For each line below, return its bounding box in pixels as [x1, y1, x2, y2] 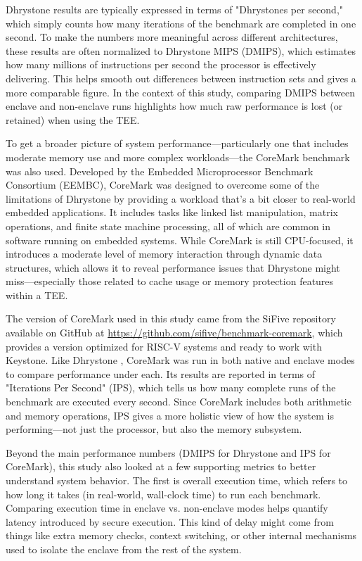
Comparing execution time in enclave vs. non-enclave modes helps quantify [6, 500, 328, 515]
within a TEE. [6, 287, 68, 302]
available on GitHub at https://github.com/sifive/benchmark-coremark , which [6, 325, 343, 340]
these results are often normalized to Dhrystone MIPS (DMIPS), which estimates [6, 43, 356, 58]
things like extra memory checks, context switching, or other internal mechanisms [6, 528, 357, 543]
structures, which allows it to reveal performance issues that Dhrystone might [6, 260, 340, 275]
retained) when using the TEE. [6, 112, 140, 127]
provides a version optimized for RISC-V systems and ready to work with [6, 339, 322, 353]
